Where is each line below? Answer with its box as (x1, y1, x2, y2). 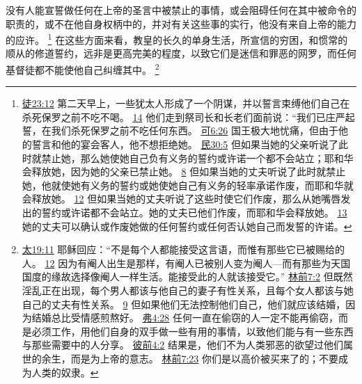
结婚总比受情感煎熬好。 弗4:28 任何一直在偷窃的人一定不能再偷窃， (31, 310, 339, 325)
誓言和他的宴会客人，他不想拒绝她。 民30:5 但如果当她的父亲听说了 (31, 137, 339, 152)
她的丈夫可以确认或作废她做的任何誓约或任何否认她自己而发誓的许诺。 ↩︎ (22, 218, 352, 233)
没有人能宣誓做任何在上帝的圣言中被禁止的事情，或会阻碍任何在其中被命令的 (6, 3, 356, 17)
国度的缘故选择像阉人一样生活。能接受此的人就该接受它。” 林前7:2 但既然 (22, 269, 353, 284)
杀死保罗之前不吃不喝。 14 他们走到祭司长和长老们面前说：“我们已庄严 (22, 109, 345, 124)
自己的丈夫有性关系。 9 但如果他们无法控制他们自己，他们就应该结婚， (22, 296, 346, 311)
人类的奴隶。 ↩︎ (31, 365, 99, 379)
